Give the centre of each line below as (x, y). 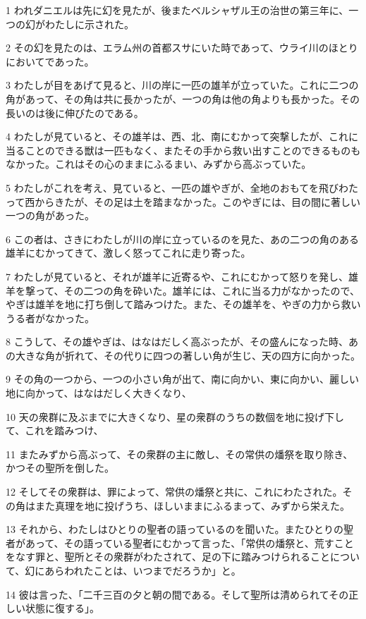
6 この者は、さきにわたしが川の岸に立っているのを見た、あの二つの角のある (182, 239)
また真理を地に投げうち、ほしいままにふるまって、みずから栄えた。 (193, 505)
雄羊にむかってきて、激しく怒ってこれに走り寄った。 (128, 253)
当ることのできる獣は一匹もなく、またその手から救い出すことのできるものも (183, 150)
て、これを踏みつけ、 (55, 430)
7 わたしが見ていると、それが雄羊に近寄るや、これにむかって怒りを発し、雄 (182, 276)
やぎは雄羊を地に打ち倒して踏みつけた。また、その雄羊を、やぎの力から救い (183, 304)
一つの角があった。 (50, 215)
